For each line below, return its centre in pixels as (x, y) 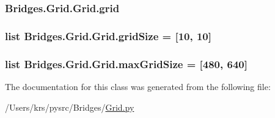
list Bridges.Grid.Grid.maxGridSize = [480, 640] (126, 64)
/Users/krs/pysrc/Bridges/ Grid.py (70, 107)
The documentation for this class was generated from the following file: (138, 86)
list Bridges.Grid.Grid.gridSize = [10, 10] (108, 36)
